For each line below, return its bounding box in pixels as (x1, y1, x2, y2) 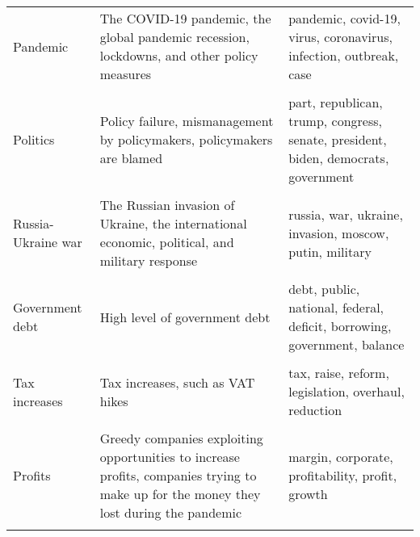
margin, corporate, (288, 447, 393, 466)
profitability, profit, (288, 466, 397, 485)
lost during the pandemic (99, 503, 242, 522)
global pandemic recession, (99, 27, 250, 46)
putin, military (288, 241, 372, 261)
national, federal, (288, 298, 384, 317)
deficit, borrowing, (288, 317, 392, 335)
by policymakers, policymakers (99, 130, 273, 149)
